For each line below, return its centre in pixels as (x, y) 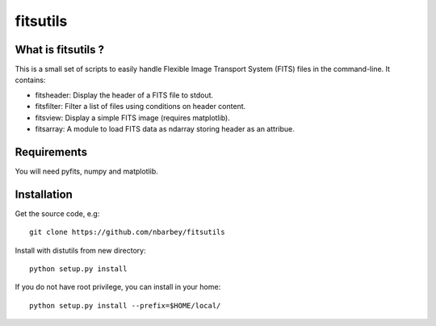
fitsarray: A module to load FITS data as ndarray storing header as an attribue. (165, 129)
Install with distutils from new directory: (80, 250)
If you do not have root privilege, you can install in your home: (118, 287)
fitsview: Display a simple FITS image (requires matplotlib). (132, 118)
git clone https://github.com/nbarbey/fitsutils (127, 232)
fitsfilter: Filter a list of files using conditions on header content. (140, 107)
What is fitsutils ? (60, 50)
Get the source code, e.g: (57, 213)
